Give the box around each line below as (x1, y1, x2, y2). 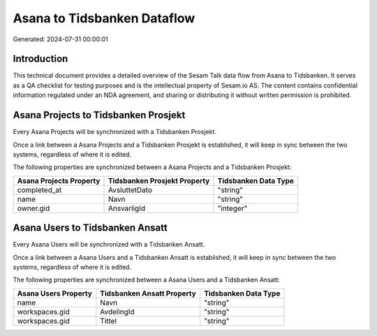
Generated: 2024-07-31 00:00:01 (13, 35, 108, 43)
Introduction (13, 53, 68, 65)
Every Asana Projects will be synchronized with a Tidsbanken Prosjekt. (13, 128, 216, 136)
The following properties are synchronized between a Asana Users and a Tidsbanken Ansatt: (13, 276, 281, 284)
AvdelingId (100, 307, 135, 316)
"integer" (217, 203, 248, 213)
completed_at (17, 185, 62, 195)
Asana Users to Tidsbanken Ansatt (13, 222, 168, 234)
